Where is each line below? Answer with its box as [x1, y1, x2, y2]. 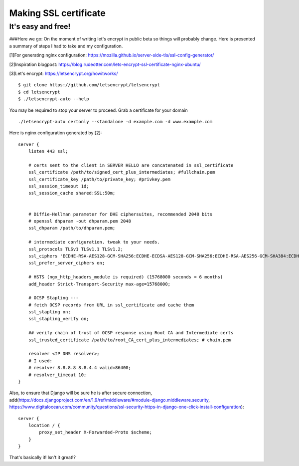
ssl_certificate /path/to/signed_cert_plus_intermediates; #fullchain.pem [28, 170, 215, 175]
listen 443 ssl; [28, 149, 68, 154]
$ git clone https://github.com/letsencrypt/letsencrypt [18, 82, 160, 88]
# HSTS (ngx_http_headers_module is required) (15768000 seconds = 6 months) [28, 274, 223, 280]
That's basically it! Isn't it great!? [9, 455, 76, 461]
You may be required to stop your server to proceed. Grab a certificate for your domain [9, 107, 188, 113]
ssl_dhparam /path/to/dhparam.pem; [28, 225, 116, 231]
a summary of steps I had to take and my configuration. [9, 43, 123, 49]
